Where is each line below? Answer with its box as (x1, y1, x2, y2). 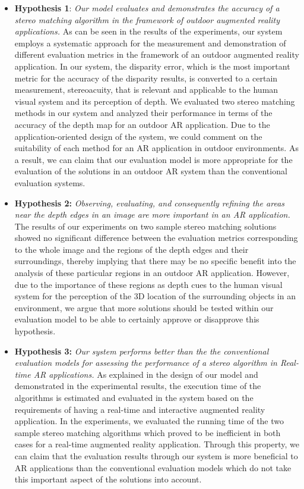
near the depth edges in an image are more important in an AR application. (14, 208, 290, 221)
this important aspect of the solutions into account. (14, 473, 202, 485)
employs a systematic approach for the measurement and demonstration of (14, 36, 286, 49)
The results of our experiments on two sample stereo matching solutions (14, 220, 277, 232)
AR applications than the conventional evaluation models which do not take (14, 461, 292, 474)
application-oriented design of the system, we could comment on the (14, 130, 262, 142)
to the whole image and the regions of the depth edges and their (14, 243, 249, 255)
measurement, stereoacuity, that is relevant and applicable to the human (14, 83, 278, 96)
